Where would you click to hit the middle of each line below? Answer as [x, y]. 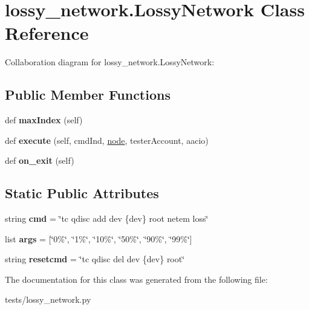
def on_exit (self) [40, 160]
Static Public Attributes [82, 193]
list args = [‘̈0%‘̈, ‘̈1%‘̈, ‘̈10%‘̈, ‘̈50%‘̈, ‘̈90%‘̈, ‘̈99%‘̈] [99, 238]
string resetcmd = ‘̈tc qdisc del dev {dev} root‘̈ [95, 259]
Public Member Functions [88, 95]
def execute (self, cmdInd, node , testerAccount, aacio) [107, 140]
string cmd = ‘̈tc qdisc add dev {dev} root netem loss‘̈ [107, 218]
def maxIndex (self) [44, 120]
